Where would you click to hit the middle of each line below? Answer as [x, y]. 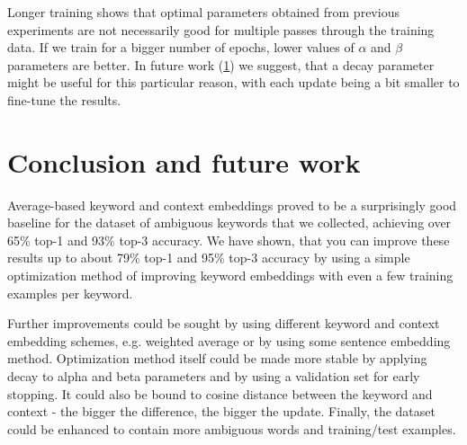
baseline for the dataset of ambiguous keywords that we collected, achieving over [229, 222]
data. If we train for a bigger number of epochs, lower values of [181, 47]
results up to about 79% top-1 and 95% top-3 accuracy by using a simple [209, 258]
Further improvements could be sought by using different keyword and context [224, 323]
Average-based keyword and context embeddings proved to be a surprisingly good [232, 205]
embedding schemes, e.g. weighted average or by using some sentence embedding [229, 340]
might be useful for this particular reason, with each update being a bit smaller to [233, 82]
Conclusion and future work [184, 161]
